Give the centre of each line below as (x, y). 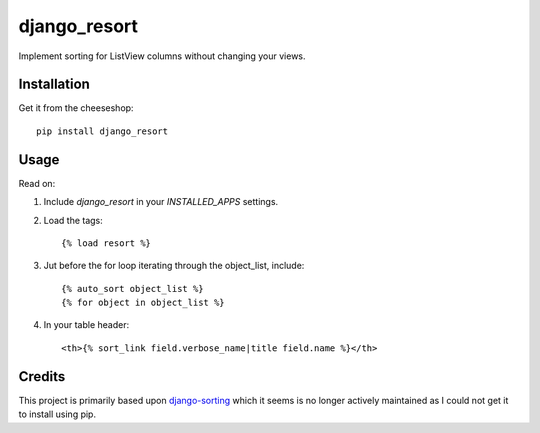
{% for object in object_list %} (143, 303)
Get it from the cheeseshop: (76, 108)
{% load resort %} (106, 243)
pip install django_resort (102, 131)
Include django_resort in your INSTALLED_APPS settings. (161, 202)
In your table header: (86, 325)
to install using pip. (57, 414)
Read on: (37, 183)
